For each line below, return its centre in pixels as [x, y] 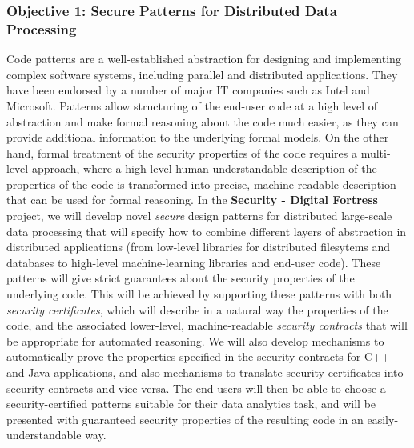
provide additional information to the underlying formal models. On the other [198, 137]
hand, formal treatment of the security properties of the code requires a [182, 152]
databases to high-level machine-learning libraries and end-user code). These [194, 262]
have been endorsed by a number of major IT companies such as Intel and [188, 90]
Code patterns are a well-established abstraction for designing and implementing [204, 59]
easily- [383, 419]
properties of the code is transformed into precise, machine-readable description [201, 184]
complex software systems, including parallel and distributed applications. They [202, 74]
